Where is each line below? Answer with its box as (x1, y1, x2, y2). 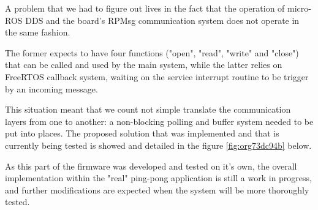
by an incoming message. (5, 82, 98, 95)
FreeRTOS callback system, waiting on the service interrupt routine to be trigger (5, 70, 309, 83)
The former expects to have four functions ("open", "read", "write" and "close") (5, 46, 299, 59)
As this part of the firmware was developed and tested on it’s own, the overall (5, 159, 297, 172)
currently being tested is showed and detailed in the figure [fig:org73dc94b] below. (5, 138, 312, 151)
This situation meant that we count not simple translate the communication (5, 103, 291, 116)
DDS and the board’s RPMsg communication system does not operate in (25, 13, 300, 26)
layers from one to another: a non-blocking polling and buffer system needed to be (5, 114, 314, 127)
